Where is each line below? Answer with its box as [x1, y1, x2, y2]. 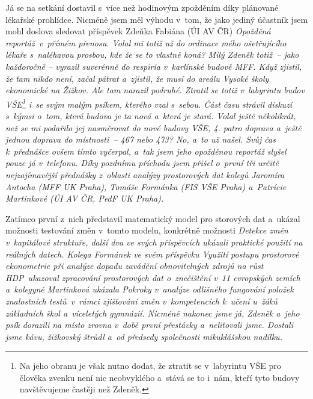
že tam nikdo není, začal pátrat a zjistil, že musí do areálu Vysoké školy [5, 72, 269, 84]
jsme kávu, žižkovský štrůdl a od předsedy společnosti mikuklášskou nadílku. [5, 330, 282, 342]
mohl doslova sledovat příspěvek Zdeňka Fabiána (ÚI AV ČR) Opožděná [5, 25, 271, 37]
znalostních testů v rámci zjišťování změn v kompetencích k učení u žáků [5, 294, 278, 307]
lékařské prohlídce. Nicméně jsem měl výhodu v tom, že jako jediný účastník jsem [5, 13, 308, 25]
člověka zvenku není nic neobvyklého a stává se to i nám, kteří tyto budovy [19, 371, 300, 383]
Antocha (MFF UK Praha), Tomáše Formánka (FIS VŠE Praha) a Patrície [5, 180, 287, 193]
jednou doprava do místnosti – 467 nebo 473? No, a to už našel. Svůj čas [5, 133, 276, 146]
